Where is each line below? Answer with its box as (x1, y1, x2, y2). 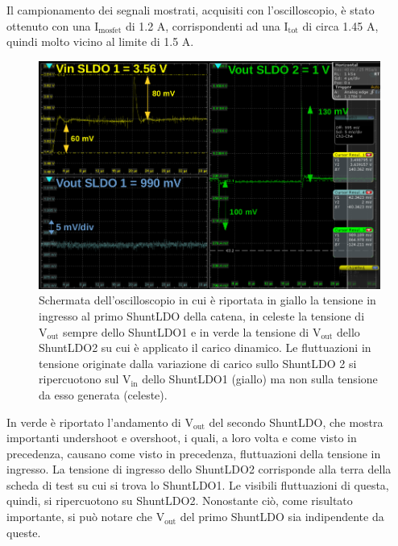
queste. (6, 523, 41, 540)
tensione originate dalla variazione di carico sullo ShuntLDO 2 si (39, 354, 357, 371)
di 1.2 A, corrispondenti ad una (125, 17, 280, 34)
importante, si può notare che (6, 508, 152, 525)
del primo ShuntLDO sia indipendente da (180, 508, 384, 525)
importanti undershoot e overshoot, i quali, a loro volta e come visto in (6, 429, 357, 446)
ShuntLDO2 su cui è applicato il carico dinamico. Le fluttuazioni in (39, 339, 371, 356)
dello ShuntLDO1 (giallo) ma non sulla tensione (142, 370, 378, 387)
